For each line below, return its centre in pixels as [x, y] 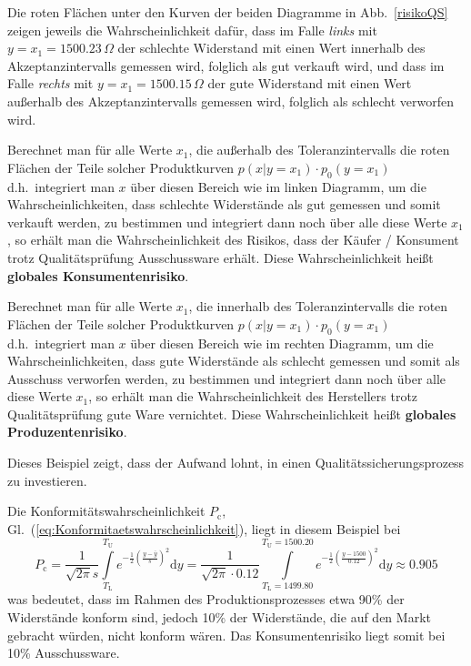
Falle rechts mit [50, 83]
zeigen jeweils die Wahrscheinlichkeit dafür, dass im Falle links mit [192, 30]
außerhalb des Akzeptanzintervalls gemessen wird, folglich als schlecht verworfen [231, 101]
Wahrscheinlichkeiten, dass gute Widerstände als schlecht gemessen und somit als [234, 361]
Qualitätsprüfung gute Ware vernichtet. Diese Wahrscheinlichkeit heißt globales [232, 414]
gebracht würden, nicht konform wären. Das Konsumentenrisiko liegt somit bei [226, 635]
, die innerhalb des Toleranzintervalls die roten [318, 306]
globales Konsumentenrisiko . [98, 275]
